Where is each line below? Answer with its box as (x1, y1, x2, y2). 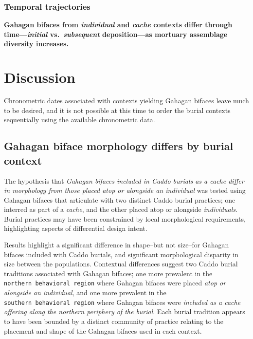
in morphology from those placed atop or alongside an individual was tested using (4, 185, 246, 195)
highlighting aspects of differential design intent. (4, 223, 147, 233)
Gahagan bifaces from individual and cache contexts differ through (4, 19, 233, 30)
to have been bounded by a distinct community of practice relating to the (4, 316, 223, 326)
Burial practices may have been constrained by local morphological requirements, (4, 213, 246, 224)
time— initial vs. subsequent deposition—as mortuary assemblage (4, 29, 228, 39)
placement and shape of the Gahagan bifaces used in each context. (4, 325, 202, 336)
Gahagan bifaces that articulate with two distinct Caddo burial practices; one (4, 194, 235, 205)
